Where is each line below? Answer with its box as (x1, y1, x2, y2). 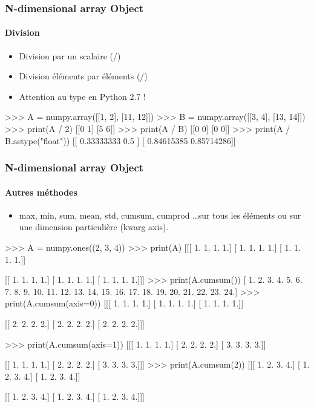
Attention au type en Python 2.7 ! (19, 90, 146, 102)
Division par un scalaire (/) (19, 49, 121, 62)
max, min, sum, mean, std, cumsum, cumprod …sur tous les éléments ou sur (19, 208, 301, 221)
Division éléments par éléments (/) (19, 70, 148, 82)
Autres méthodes (5, 185, 77, 198)
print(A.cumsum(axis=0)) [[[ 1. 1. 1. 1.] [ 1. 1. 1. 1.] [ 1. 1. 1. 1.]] (5, 297, 244, 309)
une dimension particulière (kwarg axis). (19, 220, 169, 233)
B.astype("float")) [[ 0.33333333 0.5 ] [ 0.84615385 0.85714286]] (5, 134, 236, 147)
